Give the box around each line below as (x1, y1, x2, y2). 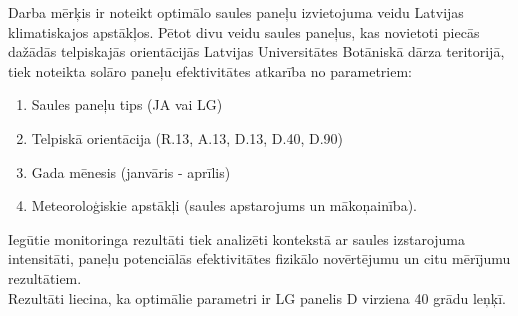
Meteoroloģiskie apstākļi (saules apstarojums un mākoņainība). (31, 195, 417, 216)
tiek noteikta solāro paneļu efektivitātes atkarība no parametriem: (8, 60, 412, 81)
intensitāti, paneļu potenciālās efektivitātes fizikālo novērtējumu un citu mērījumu (8, 248, 511, 269)
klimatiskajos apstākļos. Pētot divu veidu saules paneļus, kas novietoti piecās (8, 21, 480, 42)
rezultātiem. (8, 267, 82, 288)
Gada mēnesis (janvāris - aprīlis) (31, 161, 231, 182)
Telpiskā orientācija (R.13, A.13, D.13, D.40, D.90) (31, 127, 344, 148)
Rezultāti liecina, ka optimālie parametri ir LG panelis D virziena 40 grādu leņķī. (8, 287, 506, 308)
